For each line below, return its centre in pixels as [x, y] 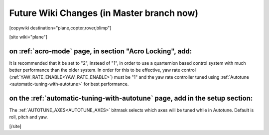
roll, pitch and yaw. [29, 117]
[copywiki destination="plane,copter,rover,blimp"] [60, 28]
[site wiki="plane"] [28, 37]
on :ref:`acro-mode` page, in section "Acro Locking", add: [101, 51]
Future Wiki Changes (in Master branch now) [104, 13]
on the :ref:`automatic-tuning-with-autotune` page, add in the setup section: [131, 98]
